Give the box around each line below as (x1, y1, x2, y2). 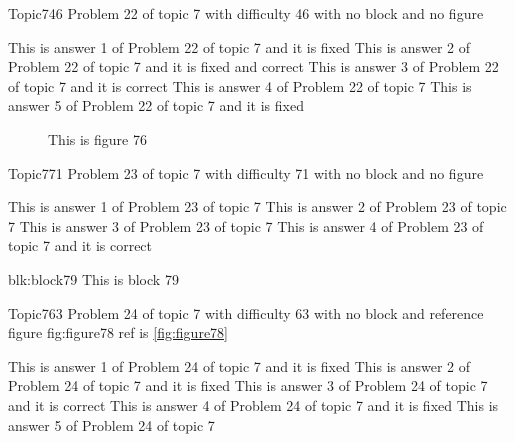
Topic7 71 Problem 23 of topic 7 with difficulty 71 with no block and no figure (8, 162, 484, 183)
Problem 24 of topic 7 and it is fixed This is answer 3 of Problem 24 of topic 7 (8, 375, 488, 396)
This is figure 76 (48, 128, 147, 149)
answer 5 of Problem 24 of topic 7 (8, 414, 215, 435)
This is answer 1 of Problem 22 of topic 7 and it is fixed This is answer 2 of (8, 36, 471, 57)
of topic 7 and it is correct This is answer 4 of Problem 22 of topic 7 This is (8, 75, 472, 96)
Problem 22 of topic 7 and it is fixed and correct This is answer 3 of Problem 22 (8, 56, 499, 77)
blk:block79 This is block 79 (8, 268, 179, 289)
